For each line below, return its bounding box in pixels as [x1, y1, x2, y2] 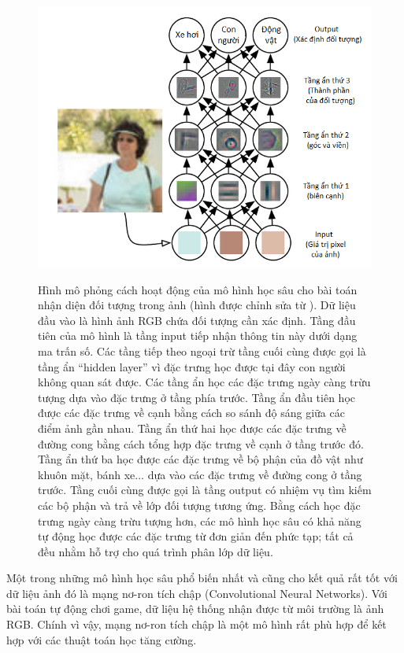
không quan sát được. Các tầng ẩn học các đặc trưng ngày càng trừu [38, 374, 371, 390]
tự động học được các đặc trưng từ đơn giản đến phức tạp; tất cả [38, 528, 354, 544]
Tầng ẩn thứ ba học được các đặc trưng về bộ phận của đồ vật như [38, 451, 363, 467]
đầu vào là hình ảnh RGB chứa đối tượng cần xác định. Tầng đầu [38, 312, 356, 328]
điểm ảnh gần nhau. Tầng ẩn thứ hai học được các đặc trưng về [38, 419, 347, 436]
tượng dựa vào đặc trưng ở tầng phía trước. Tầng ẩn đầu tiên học [38, 389, 356, 405]
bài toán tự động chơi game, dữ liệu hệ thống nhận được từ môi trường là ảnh [6, 600, 384, 617]
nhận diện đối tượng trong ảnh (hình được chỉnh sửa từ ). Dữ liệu [38, 297, 356, 313]
